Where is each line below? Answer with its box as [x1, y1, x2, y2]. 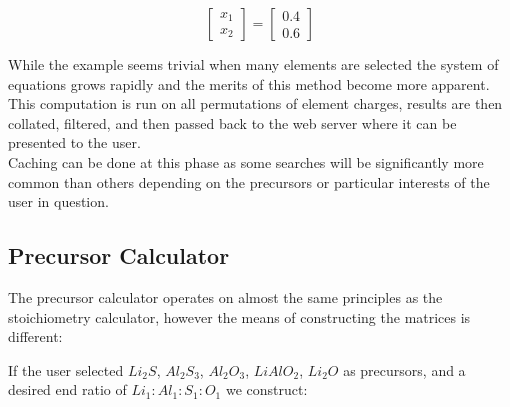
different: [8, 326, 63, 347]
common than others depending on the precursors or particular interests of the [8, 171, 490, 192]
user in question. [8, 191, 109, 212]
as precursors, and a [343, 359, 466, 380]
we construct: [225, 379, 308, 400]
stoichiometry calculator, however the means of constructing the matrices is [8, 306, 471, 327]
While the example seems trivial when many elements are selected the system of [8, 54, 499, 74]
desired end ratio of [8, 379, 127, 400]
